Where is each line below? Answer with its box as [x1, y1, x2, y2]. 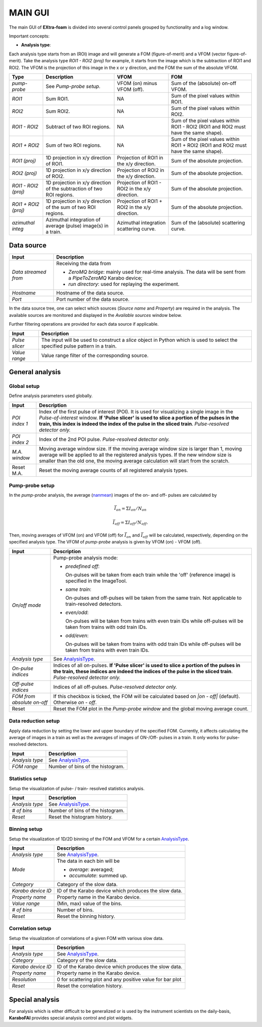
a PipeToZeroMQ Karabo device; [68, 275, 143, 281]
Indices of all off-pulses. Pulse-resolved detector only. [53, 683, 177, 690]
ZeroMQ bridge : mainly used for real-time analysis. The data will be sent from [68, 269, 246, 276]
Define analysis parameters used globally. [9, 393, 93, 399]
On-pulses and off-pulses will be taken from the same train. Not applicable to [65, 594, 242, 601]
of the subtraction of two [46, 185, 103, 192]
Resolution [12, 976, 36, 983]
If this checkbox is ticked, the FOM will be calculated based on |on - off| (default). [53, 693, 240, 699]
